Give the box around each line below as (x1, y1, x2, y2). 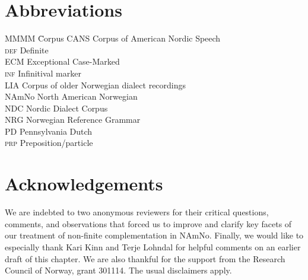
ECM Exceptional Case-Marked (5, 55, 120, 68)
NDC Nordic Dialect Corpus (5, 101, 108, 114)
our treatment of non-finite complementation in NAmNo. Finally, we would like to (5, 229, 304, 241)
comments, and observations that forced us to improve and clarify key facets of (5, 217, 292, 230)
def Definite (5, 43, 49, 56)
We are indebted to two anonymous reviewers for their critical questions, (5, 206, 269, 218)
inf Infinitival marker (5, 66, 81, 79)
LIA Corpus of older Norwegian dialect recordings (5, 78, 186, 91)
